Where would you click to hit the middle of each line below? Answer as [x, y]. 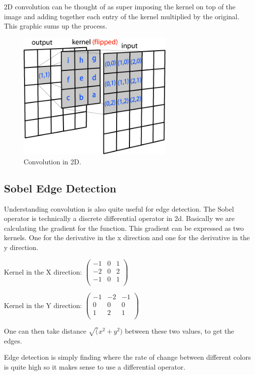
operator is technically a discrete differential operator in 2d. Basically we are [119, 218]
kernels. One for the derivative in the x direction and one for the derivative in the [127, 237]
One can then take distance [45, 331]
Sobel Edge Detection [60, 188]
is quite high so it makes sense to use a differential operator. [95, 367]
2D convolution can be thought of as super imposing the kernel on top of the [120, 6]
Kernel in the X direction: [43, 271]
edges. [13, 340]
